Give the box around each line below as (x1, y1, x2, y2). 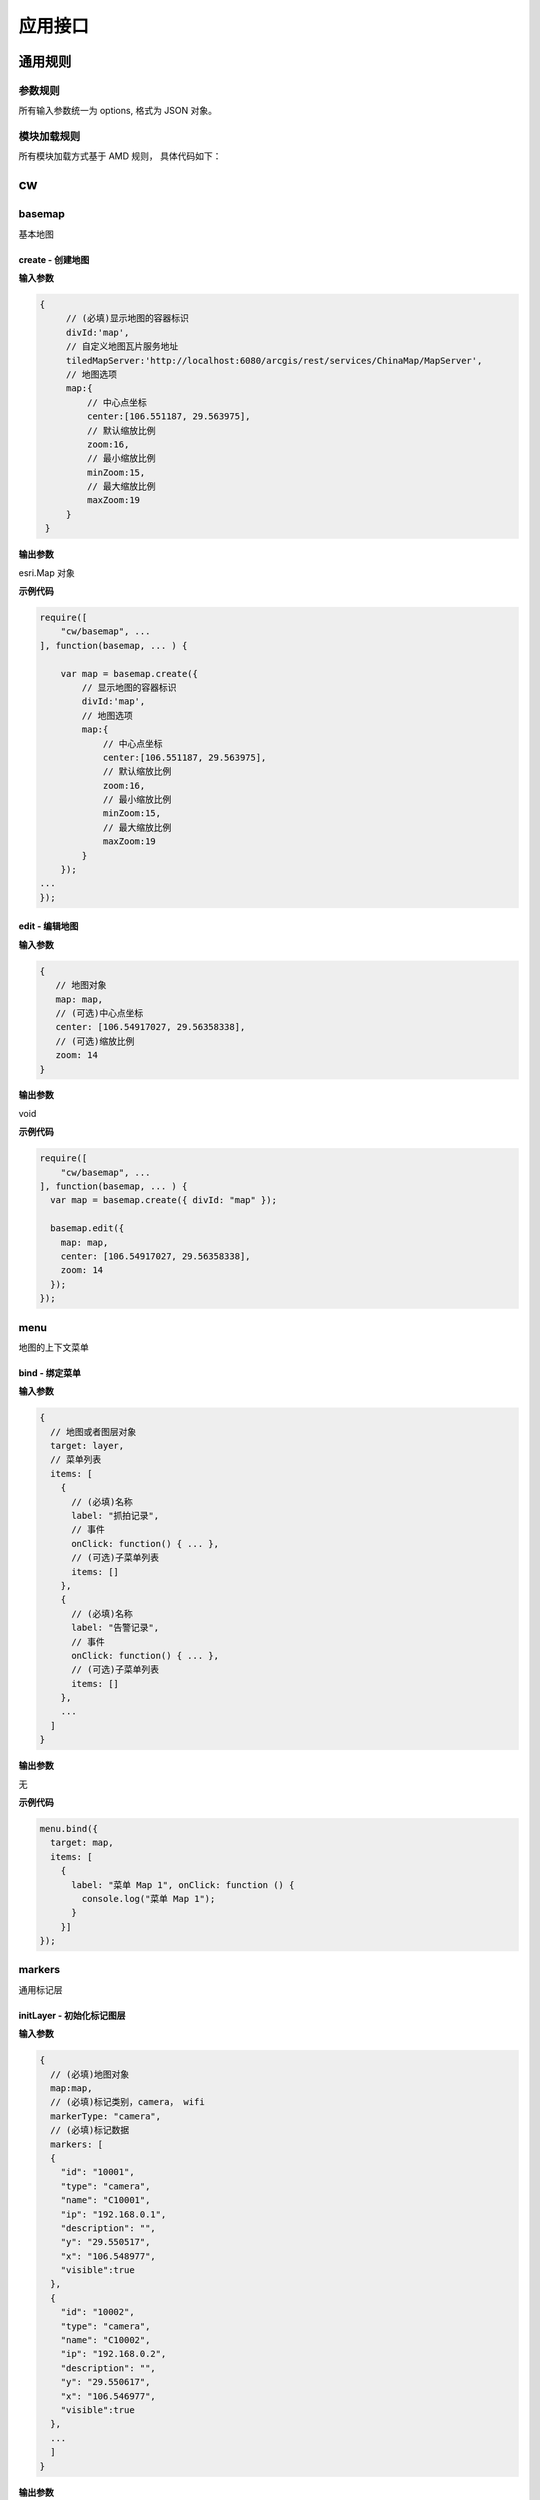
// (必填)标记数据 (50, 2125, 130, 2136)
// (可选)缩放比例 (55, 1035, 135, 1047)
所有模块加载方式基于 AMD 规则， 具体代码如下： (18, 150, 222, 162)
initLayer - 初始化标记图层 (18, 2009, 126, 2021)
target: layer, (50, 1440, 125, 1452)
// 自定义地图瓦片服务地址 (65, 341, 179, 352)
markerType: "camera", (50, 2110, 162, 2122)
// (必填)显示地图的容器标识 (65, 313, 189, 324)
